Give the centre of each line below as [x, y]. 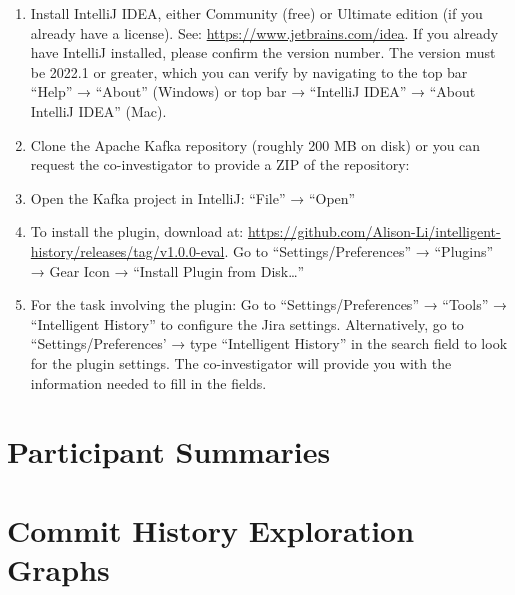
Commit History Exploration [211, 529]
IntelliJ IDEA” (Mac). [98, 110]
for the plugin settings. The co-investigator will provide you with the [241, 362]
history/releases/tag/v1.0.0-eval [127, 250]
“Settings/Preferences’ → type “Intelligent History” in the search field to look [269, 343]
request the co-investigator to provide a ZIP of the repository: [220, 164]
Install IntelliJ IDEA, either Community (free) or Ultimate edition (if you [256, 13]
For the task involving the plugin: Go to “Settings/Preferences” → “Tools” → [268, 304]
